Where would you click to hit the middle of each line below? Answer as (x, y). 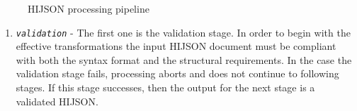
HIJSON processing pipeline (89, 8)
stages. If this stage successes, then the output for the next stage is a (165, 87)
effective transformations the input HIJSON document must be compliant (176, 46)
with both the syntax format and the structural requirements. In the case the (184, 59)
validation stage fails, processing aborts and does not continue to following (177, 73)
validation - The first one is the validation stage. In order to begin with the (183, 32)
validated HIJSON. (57, 101)
